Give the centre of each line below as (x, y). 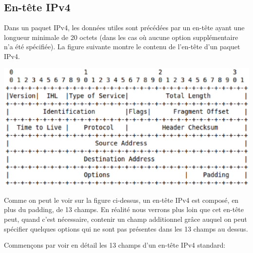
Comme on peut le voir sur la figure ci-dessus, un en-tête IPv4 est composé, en (121, 200)
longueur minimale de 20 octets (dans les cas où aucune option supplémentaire (121, 37)
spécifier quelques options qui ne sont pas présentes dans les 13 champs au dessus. (126, 228)
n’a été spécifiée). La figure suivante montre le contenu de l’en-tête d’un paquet (122, 47)
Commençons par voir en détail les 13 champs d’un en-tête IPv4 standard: (115, 245)
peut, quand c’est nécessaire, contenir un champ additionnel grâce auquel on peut (126, 219)
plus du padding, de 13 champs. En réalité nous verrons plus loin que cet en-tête (124, 209)
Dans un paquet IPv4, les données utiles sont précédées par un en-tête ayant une (124, 28)
